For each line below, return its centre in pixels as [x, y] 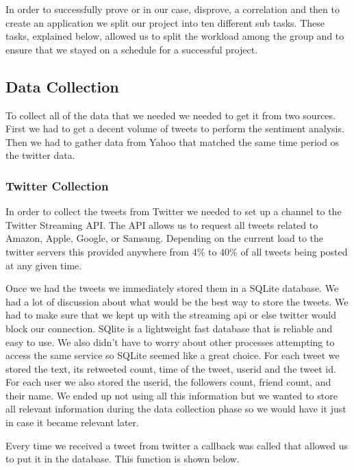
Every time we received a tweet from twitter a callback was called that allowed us [177, 445]
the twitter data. [40, 155]
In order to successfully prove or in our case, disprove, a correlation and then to [173, 9]
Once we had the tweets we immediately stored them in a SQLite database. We [172, 288]
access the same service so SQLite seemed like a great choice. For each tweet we [173, 355]
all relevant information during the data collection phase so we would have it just [176, 409]
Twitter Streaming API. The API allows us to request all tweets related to [162, 224]
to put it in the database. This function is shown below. [123, 459]
